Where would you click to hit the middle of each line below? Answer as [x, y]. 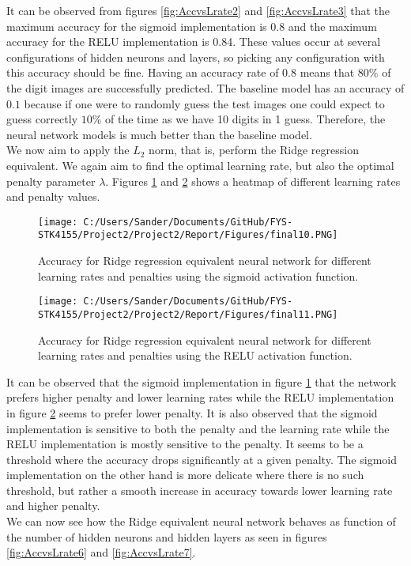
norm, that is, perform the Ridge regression [254, 150]
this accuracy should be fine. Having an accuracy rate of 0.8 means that [181, 72]
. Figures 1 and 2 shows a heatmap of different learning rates [253, 181]
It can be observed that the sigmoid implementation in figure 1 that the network [202, 381]
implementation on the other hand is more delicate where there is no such [185, 475]
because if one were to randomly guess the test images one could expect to [204, 103]
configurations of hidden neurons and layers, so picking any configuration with [196, 57]
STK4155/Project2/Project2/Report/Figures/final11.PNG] [188, 314]
